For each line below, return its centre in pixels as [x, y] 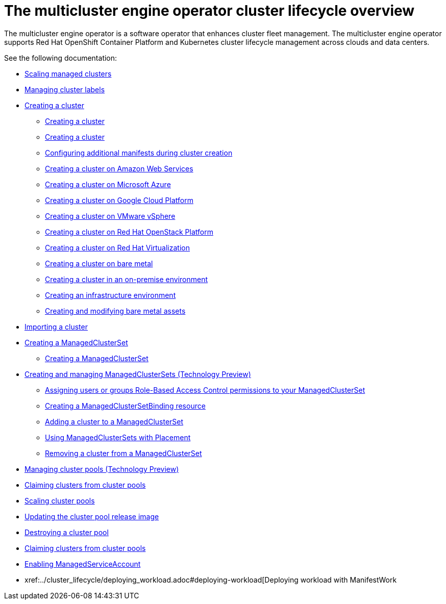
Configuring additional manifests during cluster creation [139, 153]
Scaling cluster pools [60, 500]
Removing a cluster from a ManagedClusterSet [123, 453]
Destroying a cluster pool [67, 532]
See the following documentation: [61, 58]
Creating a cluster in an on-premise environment [127, 279]
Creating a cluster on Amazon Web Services [119, 168]
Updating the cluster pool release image [92, 516]
